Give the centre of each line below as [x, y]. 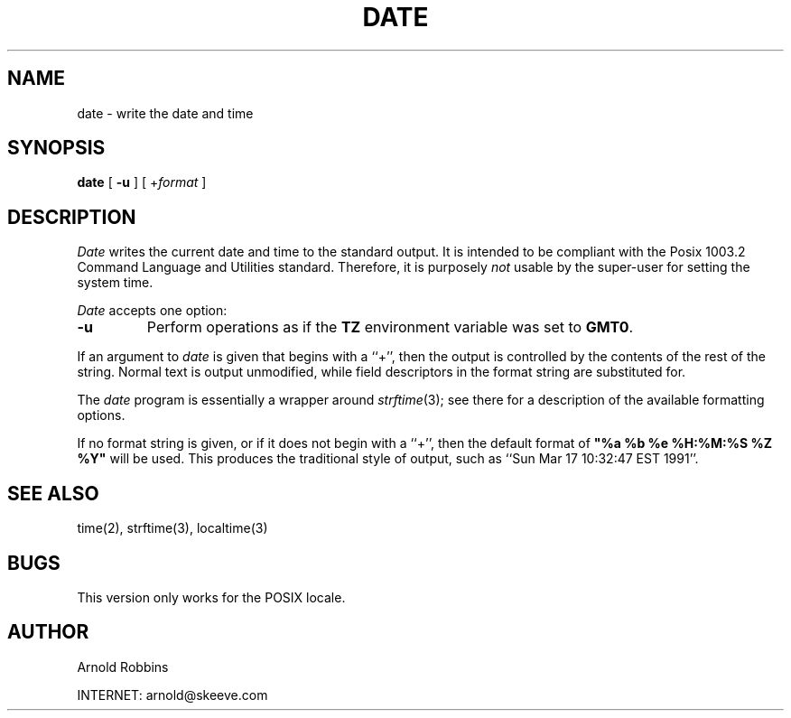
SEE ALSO [53, 493]
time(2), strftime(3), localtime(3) [172, 528]
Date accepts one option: [152, 311]
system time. [115, 283]
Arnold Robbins [123, 667]
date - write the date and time [165, 113]
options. [101, 415]
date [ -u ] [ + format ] [142, 182]
